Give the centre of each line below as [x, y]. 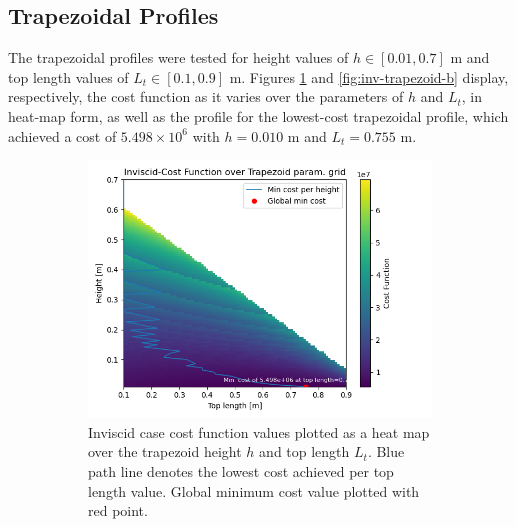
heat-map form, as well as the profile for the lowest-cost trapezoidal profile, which [258, 115]
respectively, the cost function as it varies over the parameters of [206, 96]
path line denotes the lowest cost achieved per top [241, 470]
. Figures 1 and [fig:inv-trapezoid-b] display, [375, 76]
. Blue [386, 451]
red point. [118, 510]
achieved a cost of [62, 135]
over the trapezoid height [165, 451]
